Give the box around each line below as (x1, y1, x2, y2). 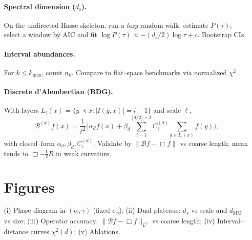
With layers (4, 105, 39, 115)
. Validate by (93, 138, 132, 148)
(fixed (93, 205, 110, 215)
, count (42, 67, 63, 77)
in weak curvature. (56, 148, 111, 158)
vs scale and (191, 205, 228, 215)
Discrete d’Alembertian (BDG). (4, 86, 113, 96)
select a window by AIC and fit (4, 29, 98, 40)
